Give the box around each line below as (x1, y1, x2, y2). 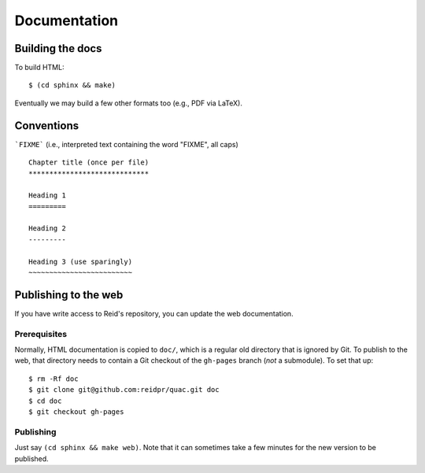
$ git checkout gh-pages (28, 408, 124, 416)
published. (14, 453, 49, 464)
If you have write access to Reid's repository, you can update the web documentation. (14, 309, 294, 318)
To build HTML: (14, 63, 65, 72)
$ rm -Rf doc (28, 374, 79, 383)
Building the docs (14, 42, 102, 55)
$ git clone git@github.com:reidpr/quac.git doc (28, 386, 220, 394)
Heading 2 (28, 224, 66, 233)
